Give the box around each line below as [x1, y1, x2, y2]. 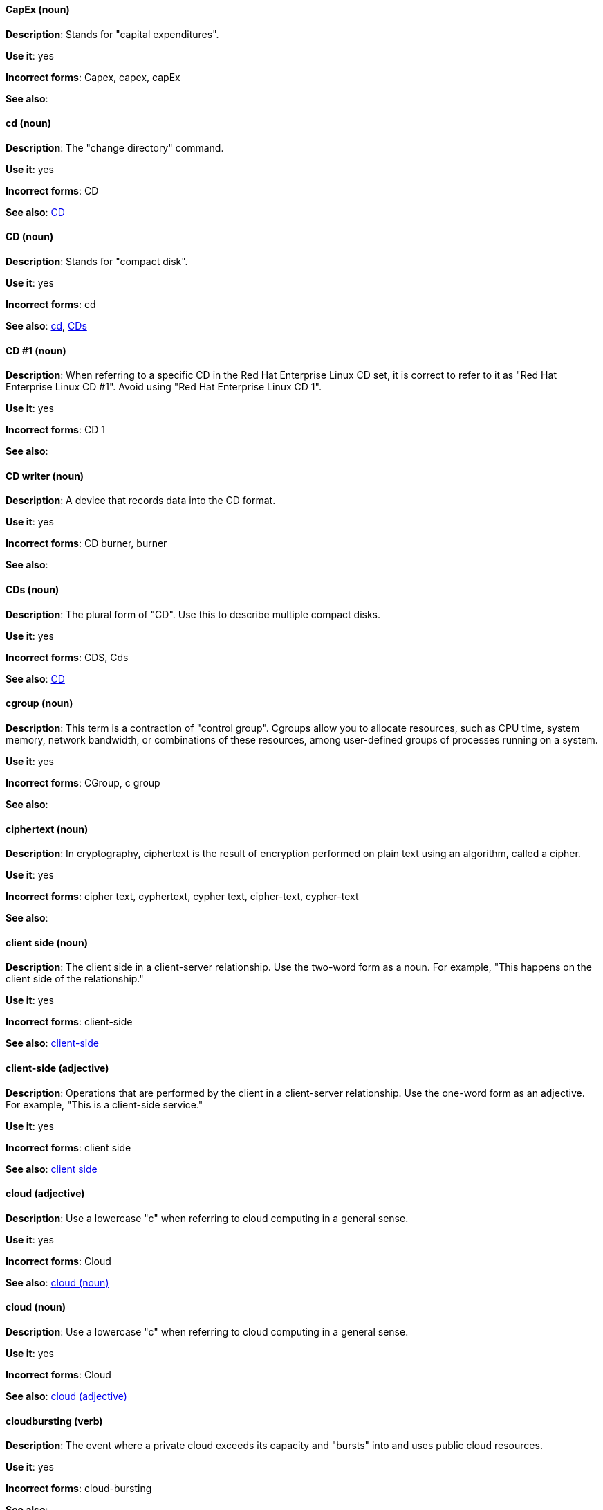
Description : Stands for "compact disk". [6, 255, 188, 268]
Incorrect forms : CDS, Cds [6, 651, 129, 663]
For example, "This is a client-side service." [6, 1098, 203, 1111]
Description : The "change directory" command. [6, 141, 224, 154]
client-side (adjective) [6, 1061, 109, 1074]
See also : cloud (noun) [6, 1276, 109, 1288]
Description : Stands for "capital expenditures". [6, 28, 219, 40]
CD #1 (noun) [6, 344, 66, 357]
